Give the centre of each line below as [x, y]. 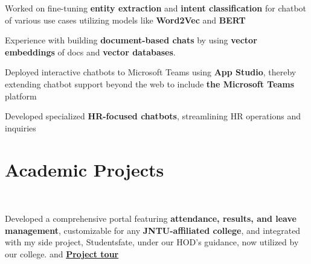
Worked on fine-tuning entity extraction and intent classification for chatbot [156, 8]
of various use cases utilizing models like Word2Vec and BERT [125, 20]
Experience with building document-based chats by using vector [131, 40]
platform [21, 96]
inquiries [21, 127]
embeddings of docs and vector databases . [90, 52]
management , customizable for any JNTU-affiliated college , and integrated [153, 230]
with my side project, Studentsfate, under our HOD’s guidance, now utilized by [152, 242]
